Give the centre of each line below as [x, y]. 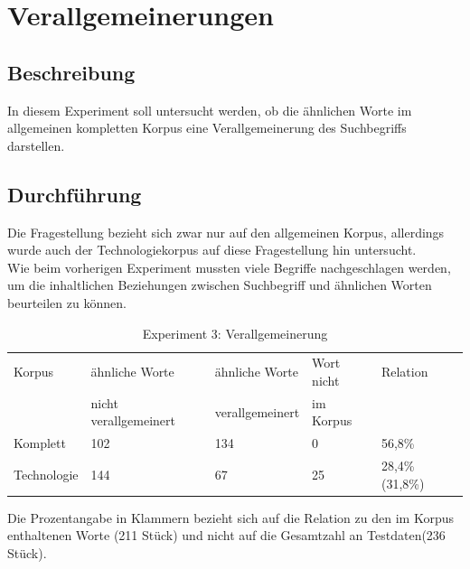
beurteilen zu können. [67, 302]
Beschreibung [71, 72]
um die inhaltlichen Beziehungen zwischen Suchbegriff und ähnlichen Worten [220, 285]
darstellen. [36, 145]
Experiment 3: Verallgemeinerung [235, 333]
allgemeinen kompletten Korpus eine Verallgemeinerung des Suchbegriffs [207, 128]
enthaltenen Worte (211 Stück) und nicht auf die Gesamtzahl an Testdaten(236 [226, 535]
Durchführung [75, 194]
